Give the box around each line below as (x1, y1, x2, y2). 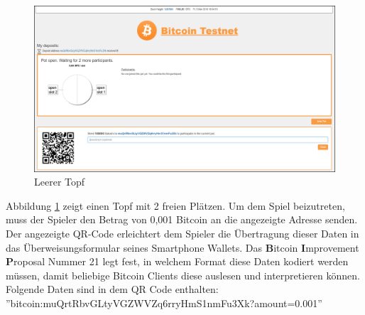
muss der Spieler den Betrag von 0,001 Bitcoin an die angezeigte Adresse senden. (6, 212, 358, 227)
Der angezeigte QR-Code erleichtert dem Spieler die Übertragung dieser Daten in (6, 225, 359, 240)
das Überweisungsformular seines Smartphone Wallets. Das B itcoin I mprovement (6, 240, 359, 255)
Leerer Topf (34, 174, 85, 189)
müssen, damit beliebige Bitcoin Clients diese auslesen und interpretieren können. (6, 267, 360, 282)
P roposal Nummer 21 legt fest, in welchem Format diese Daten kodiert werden (6, 254, 349, 269)
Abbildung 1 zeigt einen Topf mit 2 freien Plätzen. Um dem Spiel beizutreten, (6, 198, 345, 213)
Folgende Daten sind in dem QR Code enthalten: (6, 282, 219, 297)
